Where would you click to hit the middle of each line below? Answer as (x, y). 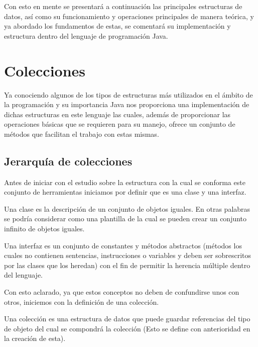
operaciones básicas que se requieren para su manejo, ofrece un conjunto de (120, 124)
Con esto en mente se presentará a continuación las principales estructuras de (123, 6)
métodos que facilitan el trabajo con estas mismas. (82, 134)
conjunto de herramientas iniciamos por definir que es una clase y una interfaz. (125, 192)
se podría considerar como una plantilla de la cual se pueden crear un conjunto (125, 219)
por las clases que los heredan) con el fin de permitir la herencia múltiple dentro (127, 265)
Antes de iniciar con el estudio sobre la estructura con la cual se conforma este (125, 182)
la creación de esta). (35, 338)
